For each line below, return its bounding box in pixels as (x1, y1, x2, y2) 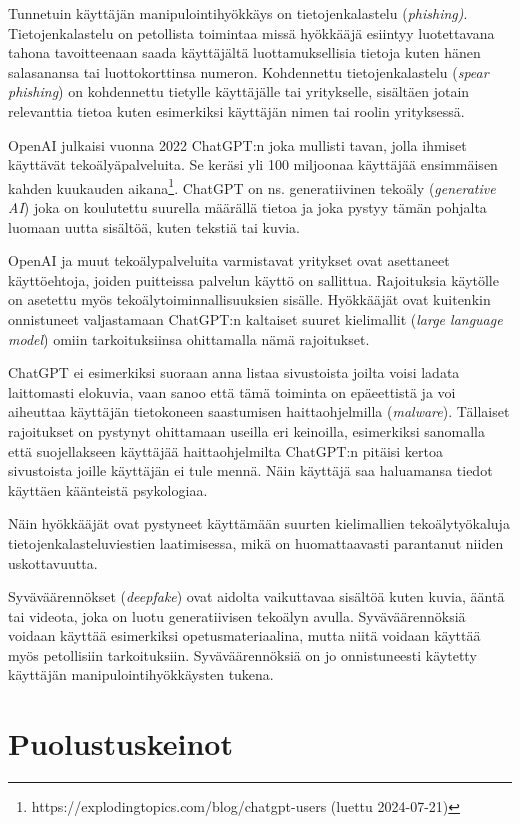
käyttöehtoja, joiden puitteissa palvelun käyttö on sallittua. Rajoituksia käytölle (8, 269, 499, 290)
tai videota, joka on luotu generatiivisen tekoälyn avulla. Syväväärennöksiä (8, 605, 466, 626)
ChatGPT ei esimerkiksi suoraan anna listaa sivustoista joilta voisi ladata (8, 362, 460, 383)
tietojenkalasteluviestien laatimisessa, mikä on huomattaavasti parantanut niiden (8, 532, 504, 553)
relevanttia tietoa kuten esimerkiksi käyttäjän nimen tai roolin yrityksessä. (8, 100, 465, 121)
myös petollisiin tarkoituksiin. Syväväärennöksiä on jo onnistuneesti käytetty (8, 644, 477, 665)
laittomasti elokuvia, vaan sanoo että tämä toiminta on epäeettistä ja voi (8, 381, 456, 402)
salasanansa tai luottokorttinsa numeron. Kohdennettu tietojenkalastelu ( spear (8, 61, 489, 82)
